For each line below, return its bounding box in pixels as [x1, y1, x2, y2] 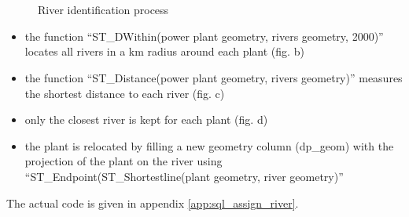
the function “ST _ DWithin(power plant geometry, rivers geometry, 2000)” [24, 27, 384, 44]
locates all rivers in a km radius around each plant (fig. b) [24, 43, 304, 60]
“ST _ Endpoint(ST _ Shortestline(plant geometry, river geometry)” [24, 168, 344, 184]
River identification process [38, 2, 169, 18]
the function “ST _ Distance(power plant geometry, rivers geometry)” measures [24, 69, 403, 85]
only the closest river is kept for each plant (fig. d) [24, 111, 268, 128]
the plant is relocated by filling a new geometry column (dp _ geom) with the [24, 137, 394, 154]
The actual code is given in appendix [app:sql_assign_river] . [6, 194, 299, 211]
